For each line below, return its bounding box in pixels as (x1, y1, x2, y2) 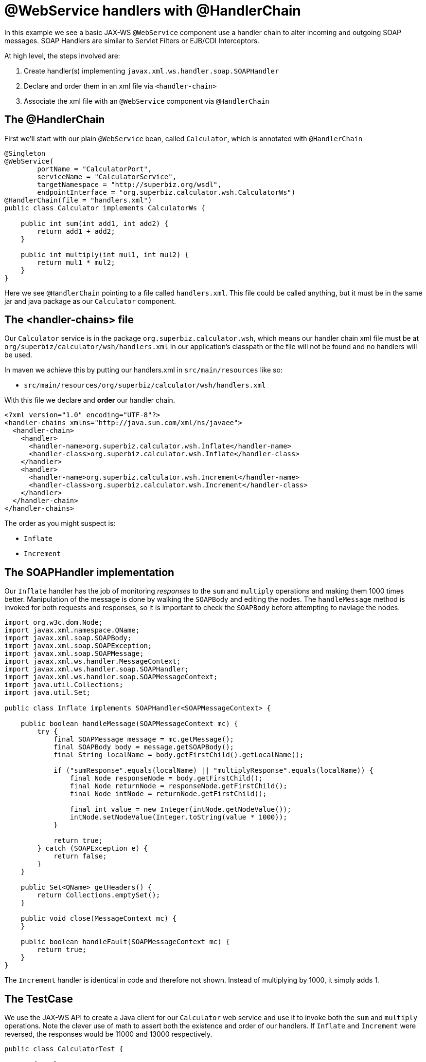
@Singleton (4, 149, 46, 157)
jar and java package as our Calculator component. (4, 297, 176, 305)
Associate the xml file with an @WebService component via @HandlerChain (24, 96, 269, 105)
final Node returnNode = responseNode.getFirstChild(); (70, 782, 287, 790)
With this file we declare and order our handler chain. (4, 396, 175, 405)
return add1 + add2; (37, 227, 115, 235)
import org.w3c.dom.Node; (4, 618, 103, 627)
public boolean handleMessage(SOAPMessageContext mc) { (20, 720, 238, 728)
